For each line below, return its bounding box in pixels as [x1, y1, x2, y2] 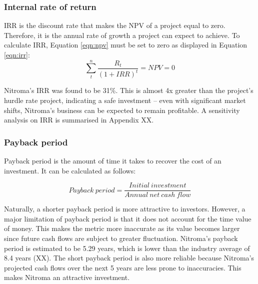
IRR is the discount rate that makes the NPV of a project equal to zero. [4, 20, 225, 30]
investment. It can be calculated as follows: [4, 165, 136, 175]
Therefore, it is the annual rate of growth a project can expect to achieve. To [4, 29, 240, 40]
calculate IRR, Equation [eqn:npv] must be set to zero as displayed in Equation [4, 39, 247, 50]
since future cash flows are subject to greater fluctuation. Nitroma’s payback [4, 232, 238, 243]
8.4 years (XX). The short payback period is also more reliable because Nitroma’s [4, 252, 254, 263]
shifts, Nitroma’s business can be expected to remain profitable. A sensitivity [4, 104, 240, 115]
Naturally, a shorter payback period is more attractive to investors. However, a [4, 203, 245, 214]
